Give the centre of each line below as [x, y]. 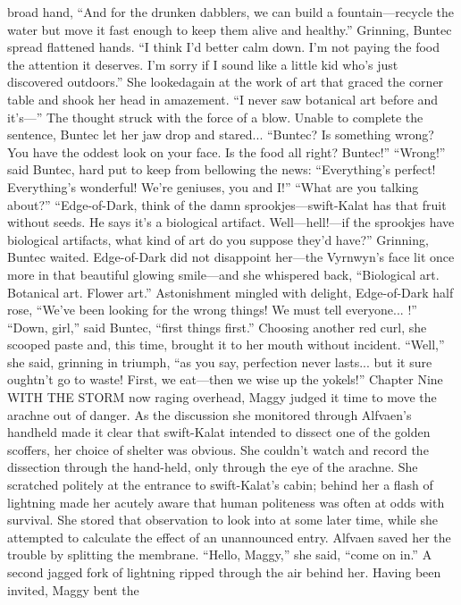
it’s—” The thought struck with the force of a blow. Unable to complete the [215, 117]
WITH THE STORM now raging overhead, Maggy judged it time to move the [222, 397]
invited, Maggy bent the [73, 589]
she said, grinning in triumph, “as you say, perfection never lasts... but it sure [220, 361]
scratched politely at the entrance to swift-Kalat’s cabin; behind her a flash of [220, 485]
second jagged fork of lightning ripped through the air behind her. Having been [224, 572]
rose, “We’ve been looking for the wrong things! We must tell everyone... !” [212, 310]
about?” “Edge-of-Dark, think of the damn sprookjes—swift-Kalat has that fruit [227, 204]
